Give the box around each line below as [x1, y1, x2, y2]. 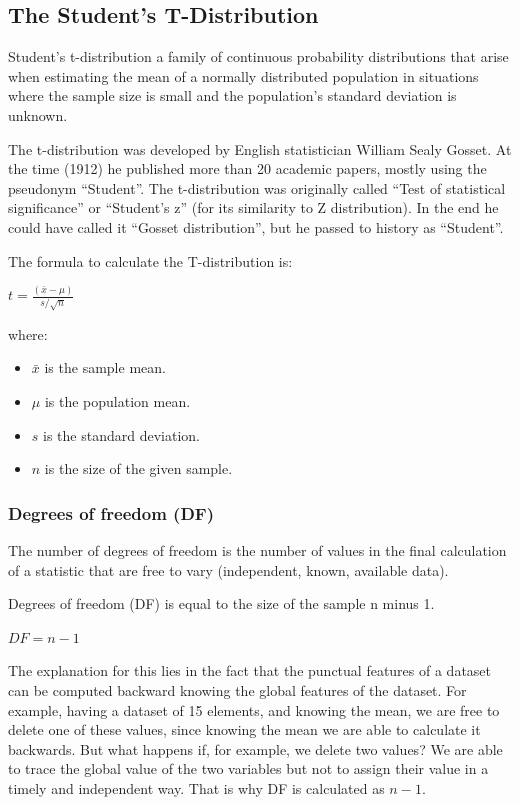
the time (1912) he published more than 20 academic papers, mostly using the [8, 158, 487, 179]
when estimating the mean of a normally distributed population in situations [8, 65, 479, 86]
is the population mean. [44, 391, 191, 412]
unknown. [8, 104, 68, 125]
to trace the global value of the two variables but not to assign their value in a [8, 758, 489, 779]
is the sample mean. [44, 357, 166, 378]
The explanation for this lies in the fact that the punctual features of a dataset [8, 660, 492, 681]
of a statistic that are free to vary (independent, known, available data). [8, 559, 449, 580]
